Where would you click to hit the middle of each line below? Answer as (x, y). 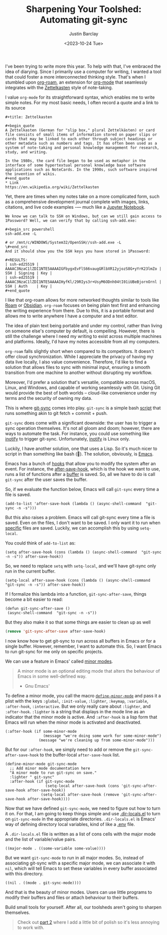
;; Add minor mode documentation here (50, 768)
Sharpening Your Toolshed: (83, 9)
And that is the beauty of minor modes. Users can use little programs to (79, 892)
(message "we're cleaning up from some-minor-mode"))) (97, 740)
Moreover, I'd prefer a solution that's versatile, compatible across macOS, (81, 382)
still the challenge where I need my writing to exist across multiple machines (83, 336)
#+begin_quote (20, 126)
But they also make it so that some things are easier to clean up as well (78, 622)
